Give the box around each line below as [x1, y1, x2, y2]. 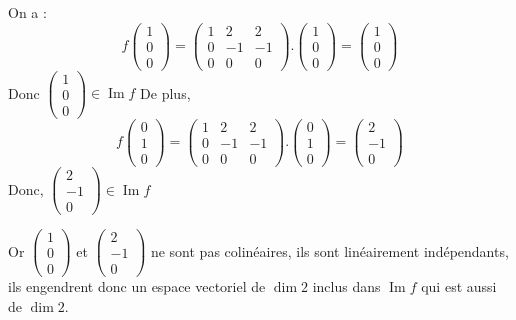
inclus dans [312, 276, 381, 297]
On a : [8, 2, 47, 22]
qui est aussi [421, 276, 497, 297]
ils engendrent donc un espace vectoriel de [8, 276, 266, 297]
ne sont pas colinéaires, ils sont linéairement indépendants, [150, 240, 509, 261]
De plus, [140, 82, 191, 103]
